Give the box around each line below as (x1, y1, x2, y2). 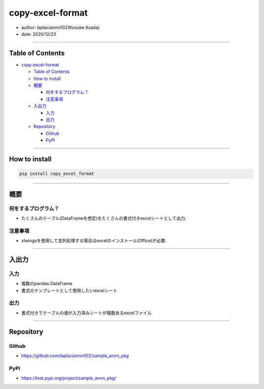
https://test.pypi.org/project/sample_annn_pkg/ (21, 375, 116, 381)
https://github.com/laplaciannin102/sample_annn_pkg (21, 353, 129, 359)
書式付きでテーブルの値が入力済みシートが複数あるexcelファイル (21, 310, 152, 316)
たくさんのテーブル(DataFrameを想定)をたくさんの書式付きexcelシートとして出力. (21, 215, 187, 221)
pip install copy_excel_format (19, 171, 95, 176)
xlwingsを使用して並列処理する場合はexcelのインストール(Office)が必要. (21, 238, 167, 243)
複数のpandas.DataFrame (21, 281, 73, 287)
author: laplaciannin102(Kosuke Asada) (21, 24, 100, 30)
